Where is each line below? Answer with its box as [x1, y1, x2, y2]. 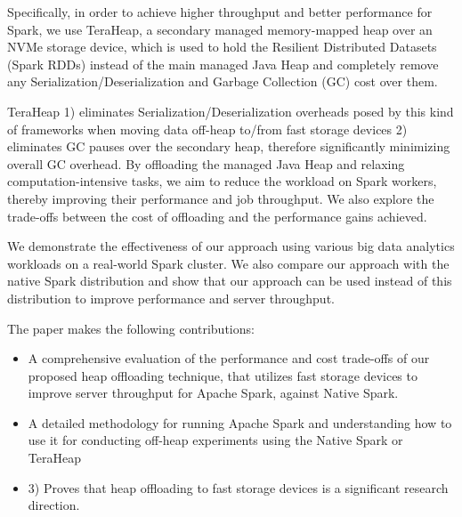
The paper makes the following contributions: [7, 319, 255, 337]
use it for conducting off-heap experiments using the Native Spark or [28, 431, 403, 449]
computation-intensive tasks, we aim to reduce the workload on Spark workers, [7, 172, 437, 190]
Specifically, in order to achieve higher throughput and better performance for [7, 3, 433, 20]
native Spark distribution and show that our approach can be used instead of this [7, 271, 452, 290]
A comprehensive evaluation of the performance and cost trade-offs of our [28, 349, 430, 368]
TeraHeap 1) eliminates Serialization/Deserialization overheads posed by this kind [7, 101, 454, 120]
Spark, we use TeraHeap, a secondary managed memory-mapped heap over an [7, 20, 433, 38]
